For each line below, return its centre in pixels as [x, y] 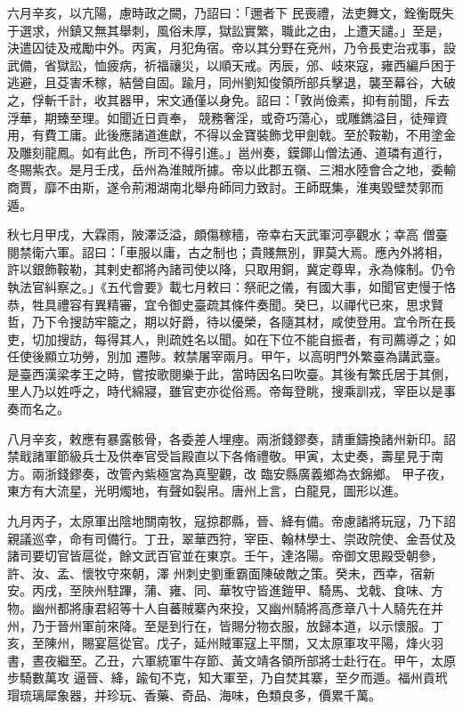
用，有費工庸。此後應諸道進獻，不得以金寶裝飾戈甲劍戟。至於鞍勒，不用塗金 [231, 135]
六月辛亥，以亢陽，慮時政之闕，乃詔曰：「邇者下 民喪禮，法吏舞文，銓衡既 [224, 12]
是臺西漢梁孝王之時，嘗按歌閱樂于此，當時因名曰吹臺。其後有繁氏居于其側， [231, 373]
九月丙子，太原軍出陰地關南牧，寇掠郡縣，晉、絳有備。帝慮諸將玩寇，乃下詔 [231, 521]
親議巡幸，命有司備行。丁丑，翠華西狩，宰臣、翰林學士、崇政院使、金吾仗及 [231, 538]
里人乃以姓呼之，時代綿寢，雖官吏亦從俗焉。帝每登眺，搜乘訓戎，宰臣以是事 [231, 391]
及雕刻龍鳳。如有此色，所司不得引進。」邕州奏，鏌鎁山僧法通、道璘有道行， [228, 152]
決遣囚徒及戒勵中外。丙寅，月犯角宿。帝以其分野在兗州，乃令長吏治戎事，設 [231, 48]
